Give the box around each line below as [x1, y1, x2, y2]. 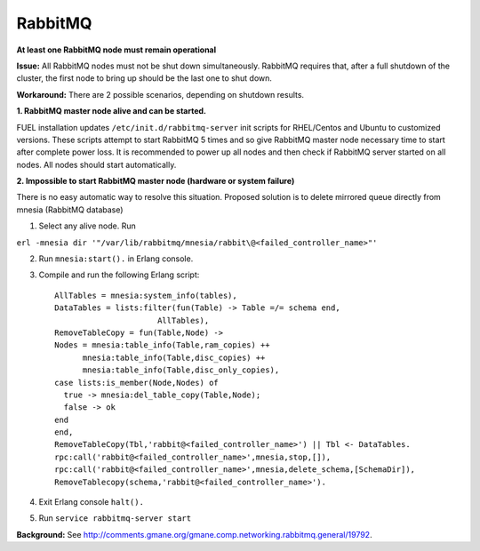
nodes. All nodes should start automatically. [16, 159, 177, 170]
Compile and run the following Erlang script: [38, 269, 200, 280]
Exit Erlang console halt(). [38, 497, 144, 507]
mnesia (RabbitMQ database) [16, 204, 124, 215]
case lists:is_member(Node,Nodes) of [54, 378, 220, 387]
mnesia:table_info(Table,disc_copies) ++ [82, 352, 266, 363]
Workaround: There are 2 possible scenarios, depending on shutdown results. [16, 89, 305, 100]
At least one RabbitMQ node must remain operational [16, 44, 217, 55]
